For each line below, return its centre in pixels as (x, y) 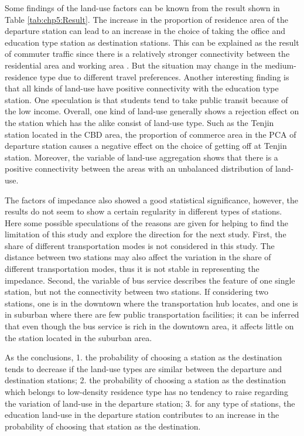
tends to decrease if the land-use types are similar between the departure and (144, 368)
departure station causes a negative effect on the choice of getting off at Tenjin (146, 146)
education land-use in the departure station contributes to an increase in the (142, 415)
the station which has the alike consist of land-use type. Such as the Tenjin (139, 122)
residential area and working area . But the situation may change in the (134, 65)
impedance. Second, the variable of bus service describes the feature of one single (150, 280)
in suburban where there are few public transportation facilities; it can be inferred (152, 314)
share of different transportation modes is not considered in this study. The (140, 245)
